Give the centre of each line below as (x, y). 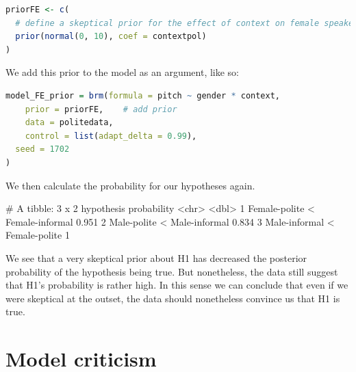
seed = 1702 (42, 149)
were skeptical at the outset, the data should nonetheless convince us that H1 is (173, 298)
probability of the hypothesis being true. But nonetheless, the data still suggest (172, 271)
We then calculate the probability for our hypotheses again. (130, 185)
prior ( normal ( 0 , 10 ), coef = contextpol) (111, 37)
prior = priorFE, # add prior (101, 109)
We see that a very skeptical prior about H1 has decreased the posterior (156, 257)
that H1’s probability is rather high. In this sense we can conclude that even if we (177, 285)
